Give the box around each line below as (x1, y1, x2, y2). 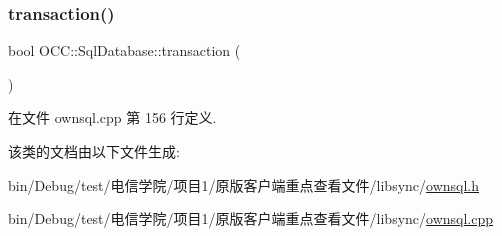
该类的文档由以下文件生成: (8, 141, 180, 161)
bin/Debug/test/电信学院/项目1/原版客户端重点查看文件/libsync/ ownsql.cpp (8, 208, 494, 229)
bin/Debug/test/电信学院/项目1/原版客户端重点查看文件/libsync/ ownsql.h (8, 174, 480, 195)
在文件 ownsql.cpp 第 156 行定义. (8, 107, 217, 128)
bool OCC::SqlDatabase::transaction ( (8, 40, 241, 61)
